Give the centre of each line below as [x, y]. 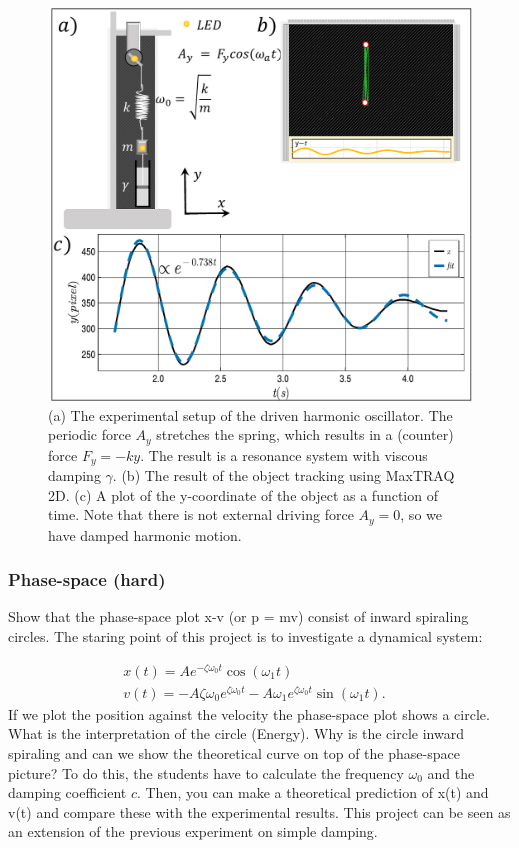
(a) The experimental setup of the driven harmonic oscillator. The [250, 414]
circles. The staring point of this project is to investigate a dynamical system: [245, 636]
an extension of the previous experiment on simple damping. [193, 831]
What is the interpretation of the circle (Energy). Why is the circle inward [236, 733]
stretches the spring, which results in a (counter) [305, 434]
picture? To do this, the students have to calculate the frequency [206, 772]
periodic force [89, 434]
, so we [421, 514]
